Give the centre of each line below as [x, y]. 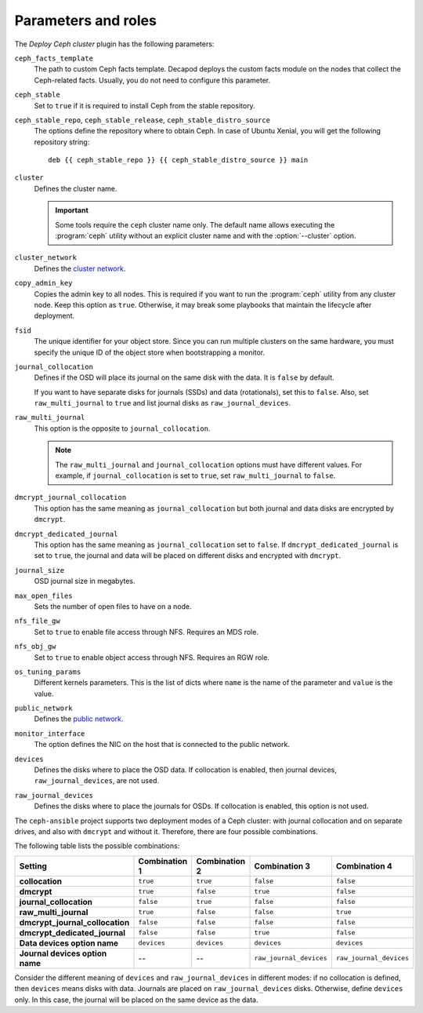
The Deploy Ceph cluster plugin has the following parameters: [114, 44]
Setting [33, 865]
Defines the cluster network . [80, 268]
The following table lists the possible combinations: [97, 846]
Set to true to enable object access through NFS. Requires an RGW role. [152, 657]
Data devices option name [69, 943]
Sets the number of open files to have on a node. [113, 606]
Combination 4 [364, 865]
